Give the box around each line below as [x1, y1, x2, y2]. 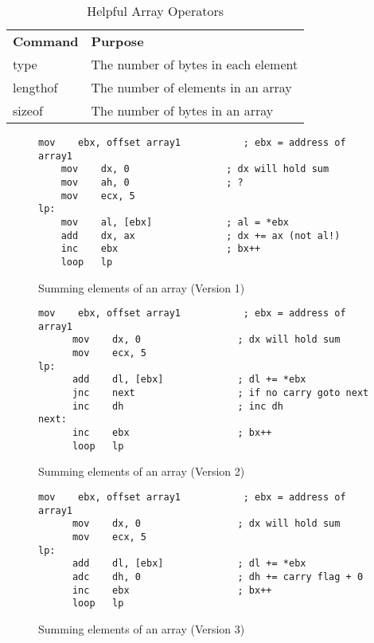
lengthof [13, 78, 58, 96]
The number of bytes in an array [91, 101, 274, 120]
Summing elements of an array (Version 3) [38, 620, 245, 637]
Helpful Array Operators [87, 2, 224, 20]
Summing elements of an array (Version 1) [38, 279, 245, 296]
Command [13, 32, 79, 50]
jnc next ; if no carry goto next [72, 387, 369, 399]
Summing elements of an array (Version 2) [38, 463, 245, 480]
